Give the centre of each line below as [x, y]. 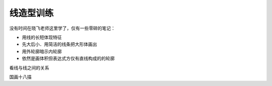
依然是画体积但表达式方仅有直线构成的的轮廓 [68, 58]
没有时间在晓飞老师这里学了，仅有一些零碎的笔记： [62, 28]
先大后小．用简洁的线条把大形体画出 [59, 44]
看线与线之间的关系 [29, 67]
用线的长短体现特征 [42, 37]
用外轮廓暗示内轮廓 [42, 51]
